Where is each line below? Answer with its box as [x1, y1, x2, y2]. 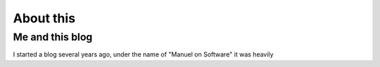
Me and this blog [13, 31, 93, 43]
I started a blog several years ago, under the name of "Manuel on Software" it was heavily [13, 50, 274, 59]
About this [13, 10, 76, 26]
